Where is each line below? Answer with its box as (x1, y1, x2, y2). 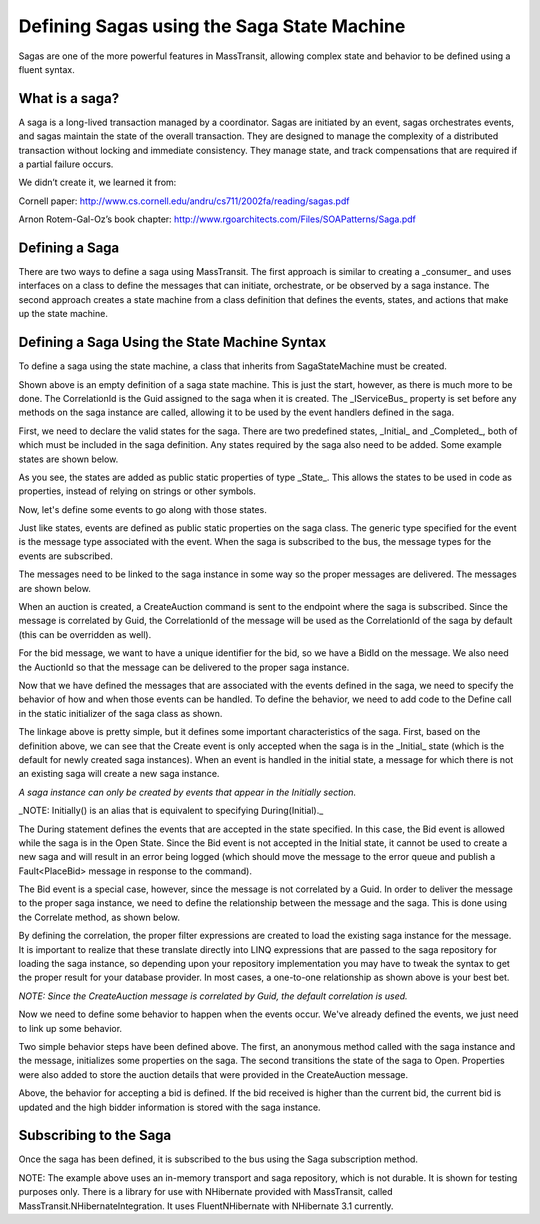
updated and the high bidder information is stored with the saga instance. (18, 1101, 321, 1113)
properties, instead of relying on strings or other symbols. (18, 485, 257, 497)
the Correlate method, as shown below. (18, 911, 180, 923)
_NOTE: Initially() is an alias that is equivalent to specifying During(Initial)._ (18, 805, 324, 817)
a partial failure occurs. (18, 158, 114, 170)
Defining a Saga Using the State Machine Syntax (18, 334, 327, 351)
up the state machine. (18, 308, 109, 320)
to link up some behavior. (18, 1022, 123, 1034)
